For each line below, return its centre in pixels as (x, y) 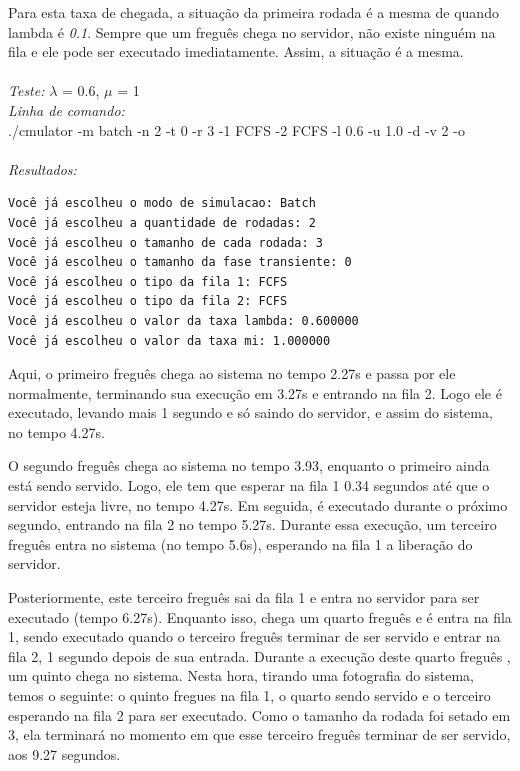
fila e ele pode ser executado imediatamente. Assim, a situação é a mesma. (236, 51)
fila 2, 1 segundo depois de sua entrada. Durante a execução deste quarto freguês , (259, 655)
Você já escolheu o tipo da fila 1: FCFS (148, 281)
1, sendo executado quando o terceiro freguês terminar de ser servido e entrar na (254, 636)
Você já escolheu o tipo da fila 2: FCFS (148, 301)
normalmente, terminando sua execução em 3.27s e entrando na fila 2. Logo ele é (255, 392)
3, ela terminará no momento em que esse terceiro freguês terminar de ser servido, (259, 734)
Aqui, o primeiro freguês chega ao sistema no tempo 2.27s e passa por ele (232, 373)
